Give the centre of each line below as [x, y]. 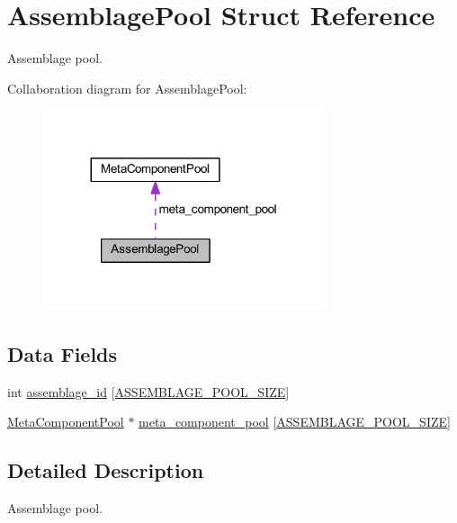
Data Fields [63, 353]
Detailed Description [106, 470]
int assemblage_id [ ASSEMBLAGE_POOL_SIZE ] [148, 391]
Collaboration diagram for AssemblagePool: [127, 88]
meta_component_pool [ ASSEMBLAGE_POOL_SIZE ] [295, 422]
